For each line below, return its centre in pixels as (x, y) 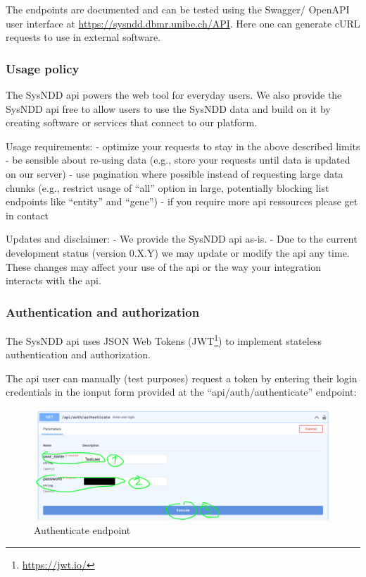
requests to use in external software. (83, 37)
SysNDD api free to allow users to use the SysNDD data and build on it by (168, 108)
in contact (27, 215)
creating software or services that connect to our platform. (132, 122)
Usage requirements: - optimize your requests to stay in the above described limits (183, 146)
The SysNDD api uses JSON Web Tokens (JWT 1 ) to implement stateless (164, 339)
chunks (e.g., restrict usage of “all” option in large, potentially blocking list (168, 187)
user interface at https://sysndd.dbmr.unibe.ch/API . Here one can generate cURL (183, 23)
